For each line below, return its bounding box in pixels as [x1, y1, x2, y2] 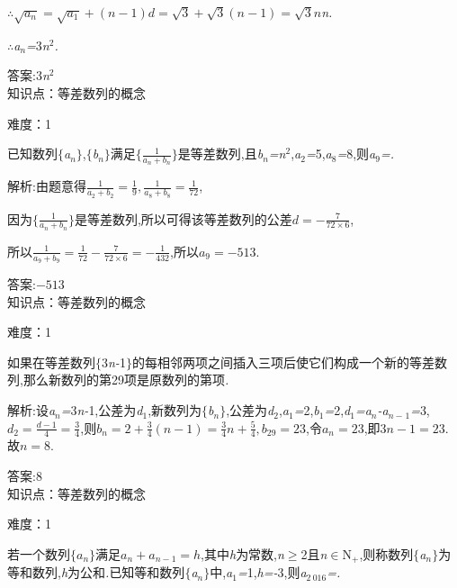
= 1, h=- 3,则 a [237, 563, 307, 582]
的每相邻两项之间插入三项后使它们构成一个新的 [131, 352, 409, 371]
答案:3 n [7, 66, 49, 85]
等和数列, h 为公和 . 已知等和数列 [7, 563, 185, 582]
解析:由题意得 [7, 176, 86, 195]
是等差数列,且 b [177, 144, 264, 163]
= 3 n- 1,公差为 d [60, 401, 143, 420]
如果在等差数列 [7, 352, 95, 371]
